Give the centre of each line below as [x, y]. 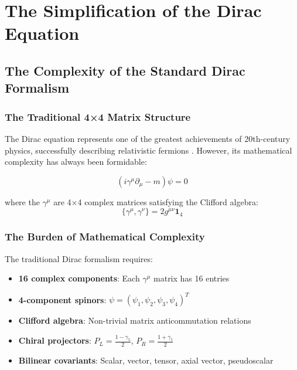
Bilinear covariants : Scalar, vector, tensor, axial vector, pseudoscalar [146, 360]
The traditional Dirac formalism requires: [79, 258]
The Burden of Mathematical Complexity [105, 237]
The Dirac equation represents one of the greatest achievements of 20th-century [148, 138]
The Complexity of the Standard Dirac [125, 70]
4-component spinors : [62, 299]
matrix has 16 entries [192, 278]
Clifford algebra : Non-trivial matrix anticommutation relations [135, 320]
